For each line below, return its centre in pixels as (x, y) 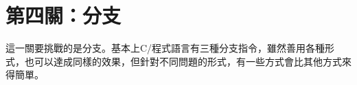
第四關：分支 (64, 15)
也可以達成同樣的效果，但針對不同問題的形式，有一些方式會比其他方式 (183, 61)
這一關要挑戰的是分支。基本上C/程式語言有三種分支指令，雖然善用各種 (165, 48)
